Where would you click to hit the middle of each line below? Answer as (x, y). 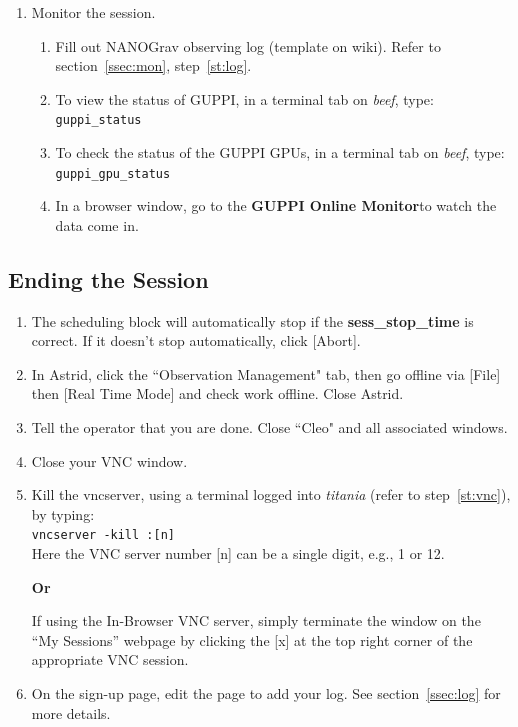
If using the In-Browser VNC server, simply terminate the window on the (256, 620)
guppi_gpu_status (113, 173)
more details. (71, 712)
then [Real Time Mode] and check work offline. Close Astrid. (217, 393)
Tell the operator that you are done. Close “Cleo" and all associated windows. (269, 427)
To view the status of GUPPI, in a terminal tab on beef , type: (244, 98)
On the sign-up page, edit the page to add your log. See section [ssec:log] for (266, 693)
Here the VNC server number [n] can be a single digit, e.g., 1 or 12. (238, 553)
